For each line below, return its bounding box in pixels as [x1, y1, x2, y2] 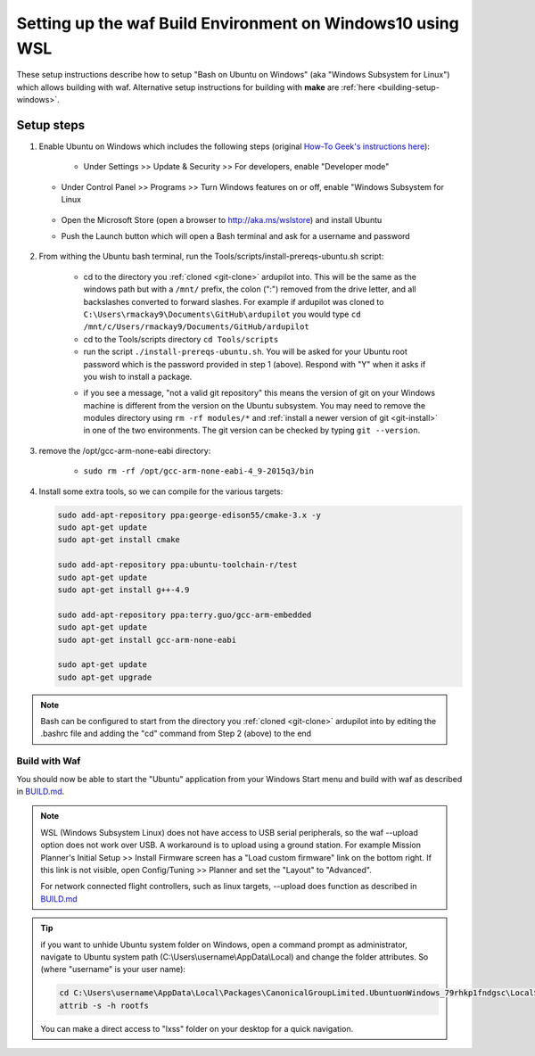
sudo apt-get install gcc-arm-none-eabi [57, 634, 236, 645]
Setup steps [16, 117, 85, 133]
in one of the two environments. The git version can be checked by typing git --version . [83, 425, 421, 436]
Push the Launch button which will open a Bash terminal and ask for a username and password [61, 230, 410, 241]
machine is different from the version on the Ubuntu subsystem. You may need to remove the [83, 400, 426, 410]
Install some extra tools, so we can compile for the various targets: [38, 486, 284, 497]
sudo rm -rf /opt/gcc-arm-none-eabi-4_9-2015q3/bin [83, 466, 315, 476]
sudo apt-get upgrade [57, 672, 152, 682]
